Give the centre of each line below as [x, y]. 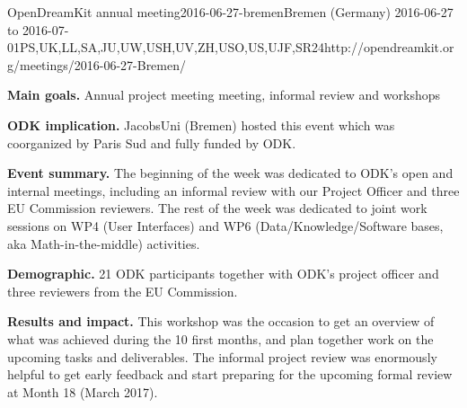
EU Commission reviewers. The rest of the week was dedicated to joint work [217, 208]
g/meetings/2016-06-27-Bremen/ [97, 64]
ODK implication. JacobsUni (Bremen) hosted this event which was [201, 124]
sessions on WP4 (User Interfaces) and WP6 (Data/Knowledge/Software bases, [225, 225]
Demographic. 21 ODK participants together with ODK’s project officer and [223, 274]
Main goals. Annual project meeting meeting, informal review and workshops [224, 95]
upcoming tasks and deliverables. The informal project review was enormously [222, 356]
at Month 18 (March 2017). [83, 391]
